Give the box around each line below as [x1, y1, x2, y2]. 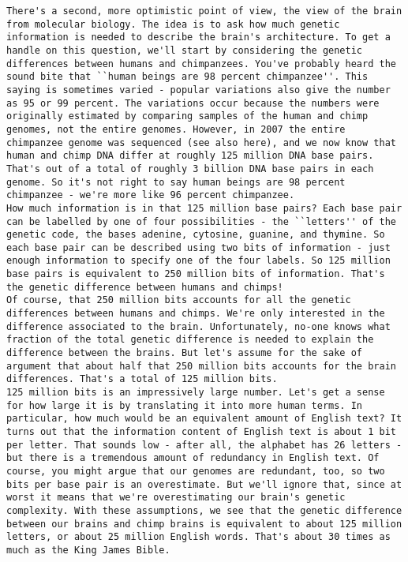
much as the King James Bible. [6, 544, 170, 556]
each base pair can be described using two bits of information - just [6, 242, 391, 253]
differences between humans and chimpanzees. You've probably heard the [6, 58, 396, 69]
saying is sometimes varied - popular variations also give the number [6, 84, 391, 96]
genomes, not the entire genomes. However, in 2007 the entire [6, 123, 346, 135]
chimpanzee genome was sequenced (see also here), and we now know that [6, 137, 396, 148]
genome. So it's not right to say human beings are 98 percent [6, 176, 346, 188]
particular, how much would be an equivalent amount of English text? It [6, 413, 402, 425]
